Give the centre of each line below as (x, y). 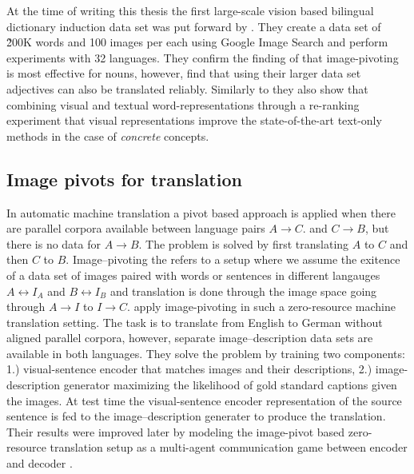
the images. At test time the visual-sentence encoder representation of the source (204, 400)
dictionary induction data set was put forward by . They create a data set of (194, 26)
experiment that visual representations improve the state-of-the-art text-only (194, 120)
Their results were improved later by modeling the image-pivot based (176, 431)
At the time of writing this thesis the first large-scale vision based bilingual (190, 10)
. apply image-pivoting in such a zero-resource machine (261, 307)
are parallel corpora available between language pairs (136, 228)
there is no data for (54, 243)
